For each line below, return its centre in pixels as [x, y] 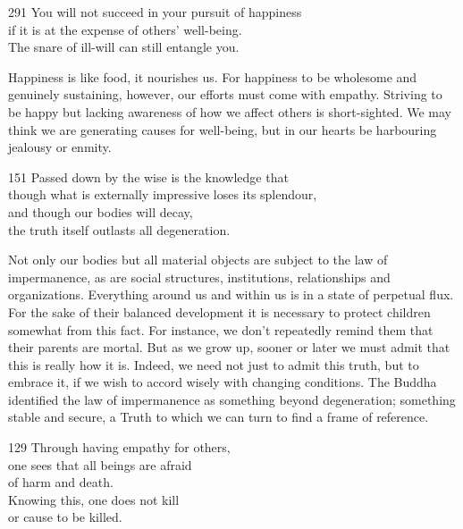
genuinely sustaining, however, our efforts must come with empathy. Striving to [225, 94]
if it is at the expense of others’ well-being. [125, 29]
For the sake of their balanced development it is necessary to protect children [219, 311]
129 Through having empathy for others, [119, 447]
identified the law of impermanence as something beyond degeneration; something [232, 399]
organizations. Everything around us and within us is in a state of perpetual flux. [231, 294]
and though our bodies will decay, [101, 211]
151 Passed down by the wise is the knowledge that [148, 176]
